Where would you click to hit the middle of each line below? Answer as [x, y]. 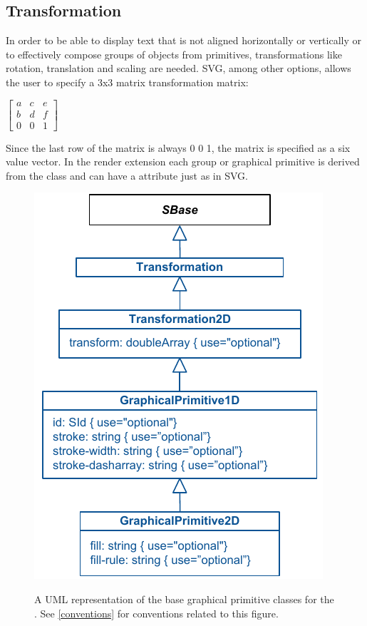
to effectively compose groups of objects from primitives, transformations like [174, 54]
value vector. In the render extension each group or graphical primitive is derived [183, 161]
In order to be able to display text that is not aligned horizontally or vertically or [183, 40]
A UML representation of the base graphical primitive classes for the [184, 599]
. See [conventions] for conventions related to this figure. [156, 613]
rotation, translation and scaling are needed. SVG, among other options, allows [179, 68]
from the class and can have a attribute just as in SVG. [127, 175]
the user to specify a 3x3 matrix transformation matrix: [127, 82]
